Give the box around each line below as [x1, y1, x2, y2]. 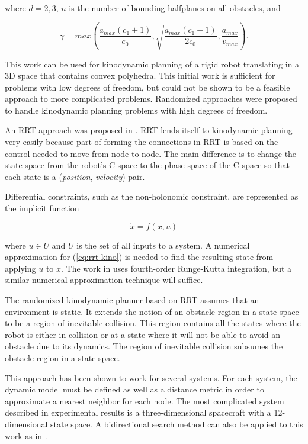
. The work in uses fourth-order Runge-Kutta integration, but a [61, 262, 292, 274]
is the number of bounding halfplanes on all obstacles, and [69, 2, 281, 14]
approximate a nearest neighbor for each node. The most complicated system [5, 394, 284, 407]
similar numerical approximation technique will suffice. [5, 274, 203, 286]
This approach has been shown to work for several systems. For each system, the [5, 371, 297, 384]
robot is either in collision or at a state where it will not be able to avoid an [5, 328, 281, 340]
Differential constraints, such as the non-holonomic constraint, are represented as [5, 190, 299, 202]
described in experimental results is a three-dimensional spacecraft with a [5, 406, 271, 419]
